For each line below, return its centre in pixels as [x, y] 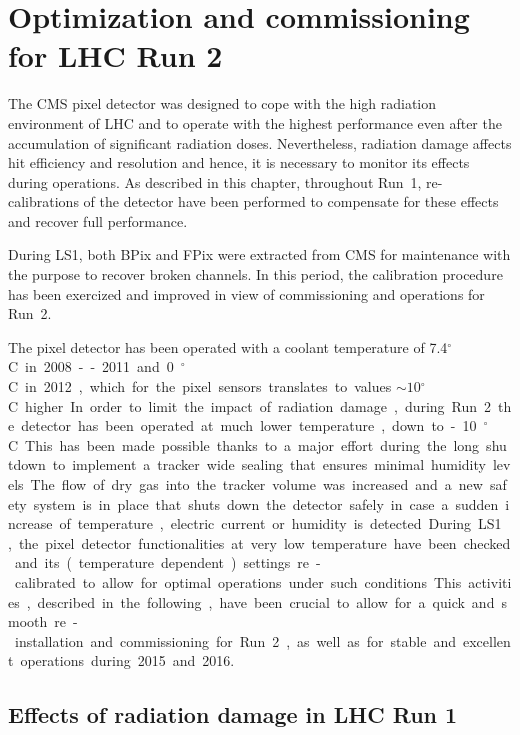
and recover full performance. [98, 220]
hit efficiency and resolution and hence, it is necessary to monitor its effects [239, 162]
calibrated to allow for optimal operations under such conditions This [238, 581]
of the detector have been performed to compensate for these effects [291, 201]
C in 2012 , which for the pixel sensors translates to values [200, 386]
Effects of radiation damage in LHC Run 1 [233, 714]
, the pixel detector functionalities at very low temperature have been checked [259, 542]
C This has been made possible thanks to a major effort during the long [244, 444]
